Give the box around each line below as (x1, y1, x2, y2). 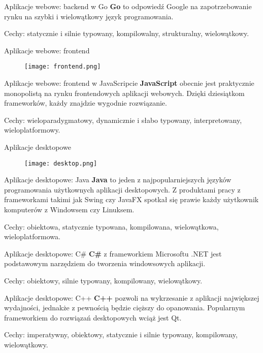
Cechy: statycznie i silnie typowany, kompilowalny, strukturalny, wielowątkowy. (4, 28, 249, 39)
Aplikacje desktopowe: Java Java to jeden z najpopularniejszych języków (4, 174, 232, 185)
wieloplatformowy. (4, 124, 60, 135)
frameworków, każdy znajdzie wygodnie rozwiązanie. (4, 98, 167, 108)
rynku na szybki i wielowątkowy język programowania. (4, 11, 174, 21)
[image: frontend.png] (24, 63, 101, 71)
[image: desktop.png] (24, 159, 97, 167)
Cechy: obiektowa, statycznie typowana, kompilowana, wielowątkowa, (4, 221, 219, 232)
